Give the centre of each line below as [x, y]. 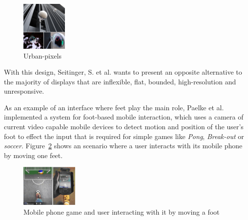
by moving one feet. [33, 155]
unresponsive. [24, 91]
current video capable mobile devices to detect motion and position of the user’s [124, 127]
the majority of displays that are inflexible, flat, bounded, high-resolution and [120, 81]
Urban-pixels [42, 55]
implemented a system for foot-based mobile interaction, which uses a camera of [124, 117]
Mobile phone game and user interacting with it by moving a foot [122, 212]
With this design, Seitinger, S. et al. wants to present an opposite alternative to [123, 72]
